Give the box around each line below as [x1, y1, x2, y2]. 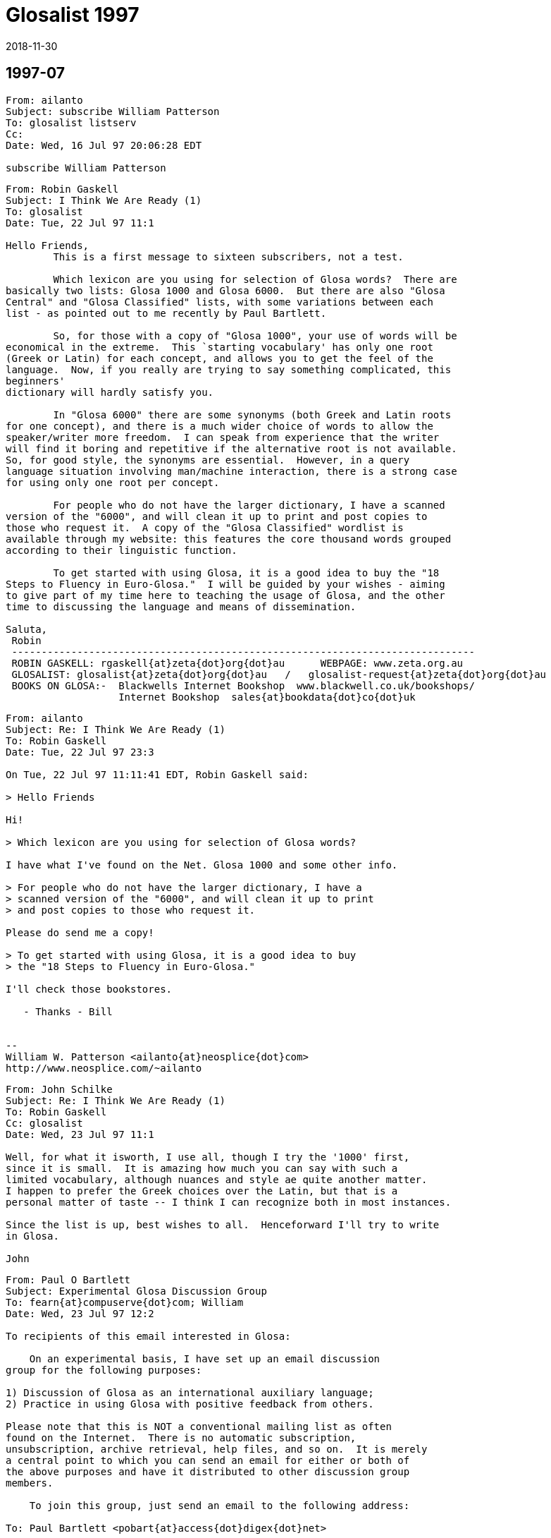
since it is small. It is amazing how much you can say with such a [6, 1162, 398, 1174]
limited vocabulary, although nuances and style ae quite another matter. [6, 1173, 428, 1185]
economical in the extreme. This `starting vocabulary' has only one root [6, 341, 433, 353]
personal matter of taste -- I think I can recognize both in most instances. [6, 1196, 452, 1208]
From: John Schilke [6, 1083, 113, 1095]
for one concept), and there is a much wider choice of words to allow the [6, 420, 433, 432]
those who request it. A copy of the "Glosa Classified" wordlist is [6, 521, 404, 533]
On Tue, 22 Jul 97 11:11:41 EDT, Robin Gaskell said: [6, 768, 309, 780]
